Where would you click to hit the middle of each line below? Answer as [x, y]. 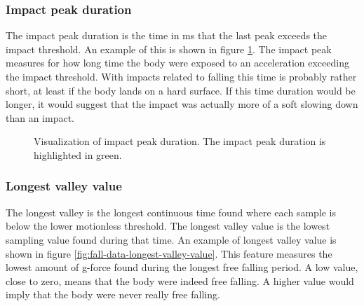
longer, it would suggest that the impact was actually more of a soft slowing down [182, 104]
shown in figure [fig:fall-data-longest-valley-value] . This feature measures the [169, 253]
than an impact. [40, 117]
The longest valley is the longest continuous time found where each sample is [171, 212]
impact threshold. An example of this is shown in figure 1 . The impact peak [169, 49]
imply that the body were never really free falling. [113, 294]
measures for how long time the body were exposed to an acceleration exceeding [177, 63]
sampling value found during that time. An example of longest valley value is [171, 239]
